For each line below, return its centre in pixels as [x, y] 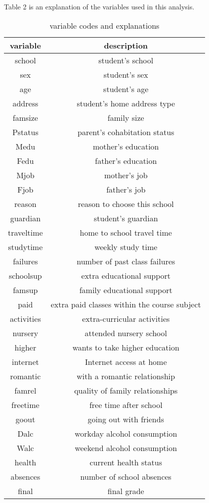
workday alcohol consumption [126, 433]
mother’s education [126, 146]
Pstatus [25, 132]
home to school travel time [126, 232]
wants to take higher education [126, 347]
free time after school [126, 404]
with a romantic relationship [126, 376]
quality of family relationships [126, 390]
